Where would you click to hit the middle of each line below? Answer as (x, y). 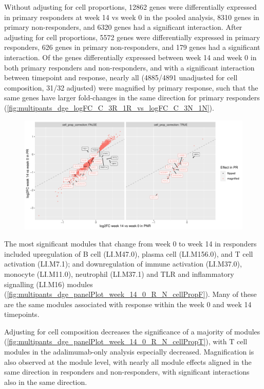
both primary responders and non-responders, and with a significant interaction (129, 67)
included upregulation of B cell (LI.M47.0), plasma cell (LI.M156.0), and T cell (129, 253)
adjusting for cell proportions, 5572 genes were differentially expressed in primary (132, 37)
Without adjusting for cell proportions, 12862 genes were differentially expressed (130, 7)
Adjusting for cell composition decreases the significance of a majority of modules (132, 331)
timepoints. (22, 314)
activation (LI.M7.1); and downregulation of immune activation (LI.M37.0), (123, 264)
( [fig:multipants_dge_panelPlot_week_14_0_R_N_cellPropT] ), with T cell (126, 341)
